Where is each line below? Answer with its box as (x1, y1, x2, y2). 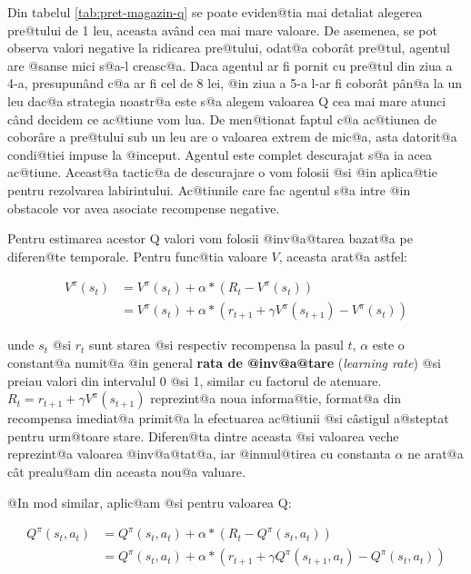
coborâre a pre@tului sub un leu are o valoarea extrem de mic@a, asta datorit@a (7, 127, 457, 146)
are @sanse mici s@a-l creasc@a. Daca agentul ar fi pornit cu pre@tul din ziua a (7, 55, 453, 74)
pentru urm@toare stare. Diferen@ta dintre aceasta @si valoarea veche (7, 426, 399, 445)
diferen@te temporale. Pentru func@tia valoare (7, 246, 267, 265)
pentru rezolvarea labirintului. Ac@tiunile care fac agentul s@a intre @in (7, 180, 411, 199)
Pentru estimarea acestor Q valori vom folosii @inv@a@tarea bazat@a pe (7, 229, 413, 248)
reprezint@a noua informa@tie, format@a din (150, 389, 402, 408)
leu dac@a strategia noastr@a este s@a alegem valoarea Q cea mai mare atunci (7, 91, 446, 110)
